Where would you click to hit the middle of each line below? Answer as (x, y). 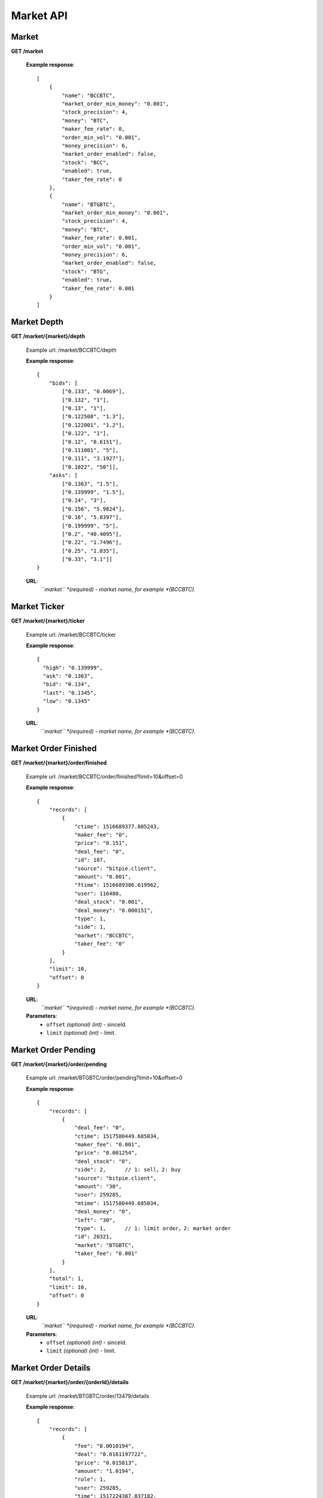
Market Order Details (51, 1368)
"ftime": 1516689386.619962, (117, 885)
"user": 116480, (98, 893)
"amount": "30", (98, 1187)
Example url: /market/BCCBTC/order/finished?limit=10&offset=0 (104, 777)
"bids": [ (63, 383)
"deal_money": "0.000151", (114, 910)
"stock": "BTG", (86, 271)
